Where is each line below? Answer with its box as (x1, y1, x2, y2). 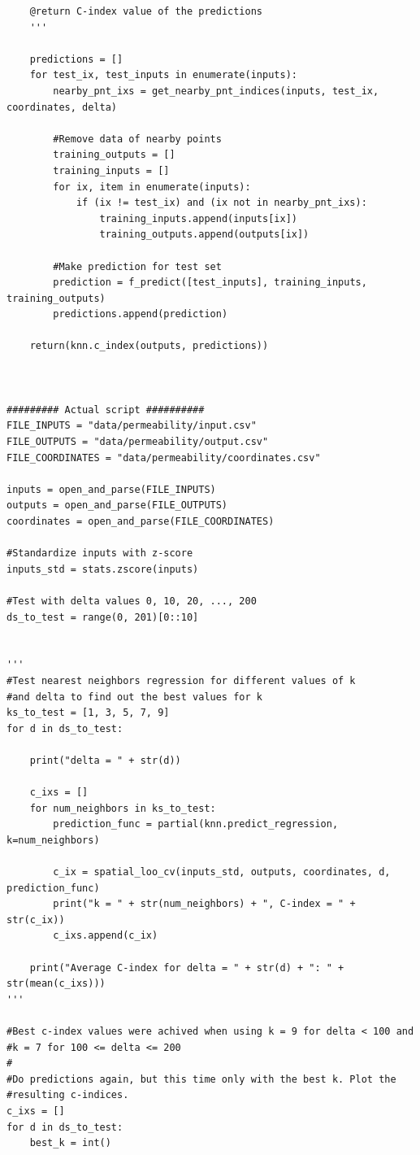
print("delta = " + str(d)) (29, 754, 181, 766)
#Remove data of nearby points (53, 133, 222, 145)
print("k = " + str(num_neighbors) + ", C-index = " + (53, 898, 356, 910)
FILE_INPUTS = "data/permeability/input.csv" (6, 420, 257, 432)
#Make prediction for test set (53, 260, 222, 272)
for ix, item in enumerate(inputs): (53, 181, 251, 193)
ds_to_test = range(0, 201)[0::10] (6, 611, 199, 623)
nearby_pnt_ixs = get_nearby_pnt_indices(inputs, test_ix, (53, 85, 379, 97)
